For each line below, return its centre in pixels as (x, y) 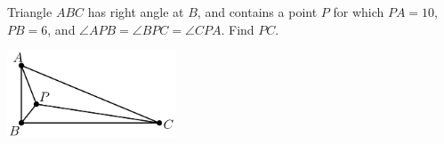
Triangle (30, 12)
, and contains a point (257, 12)
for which (359, 12)
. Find (238, 29)
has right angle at (136, 12)
